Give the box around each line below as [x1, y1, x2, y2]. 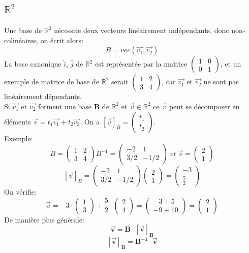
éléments [4, 116, 31, 126]
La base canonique [4, 58, 61, 69]
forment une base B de [38, 101, 109, 111]
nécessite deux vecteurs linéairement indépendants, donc [54, 25, 229, 36]
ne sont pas [203, 76, 239, 87]
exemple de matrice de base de [4, 76, 100, 87]
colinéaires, [4, 35, 39, 45]
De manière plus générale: [4, 214, 84, 225]
